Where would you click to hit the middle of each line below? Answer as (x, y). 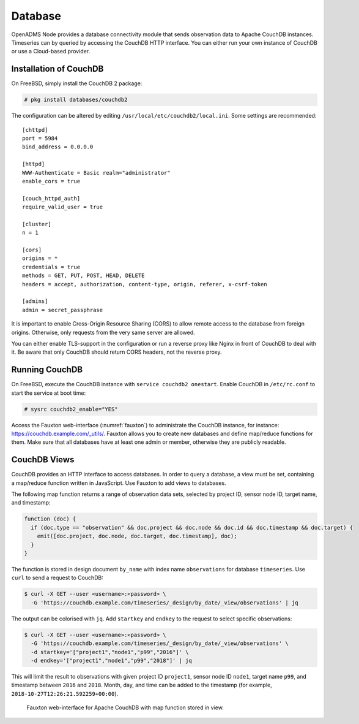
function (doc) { (50, 519)
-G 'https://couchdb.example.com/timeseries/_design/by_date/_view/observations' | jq (165, 603)
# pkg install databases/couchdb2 (76, 100)
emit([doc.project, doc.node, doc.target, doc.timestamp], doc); (137, 536)
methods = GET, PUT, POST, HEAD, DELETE (83, 276)
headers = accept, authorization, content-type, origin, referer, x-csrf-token (145, 284)
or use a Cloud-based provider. (51, 51)
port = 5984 (40, 138)
